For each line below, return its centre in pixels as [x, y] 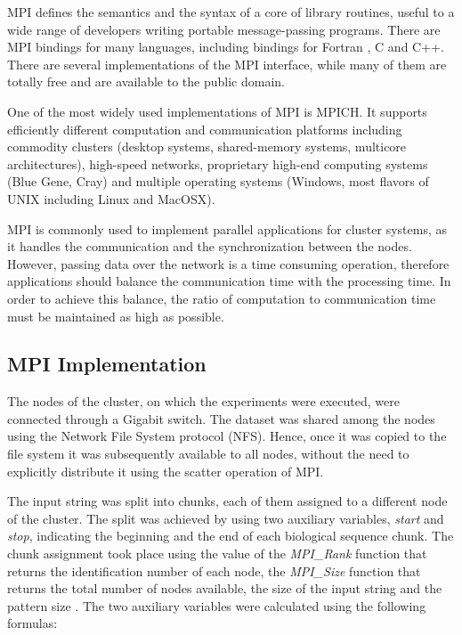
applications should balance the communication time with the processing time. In [229, 281]
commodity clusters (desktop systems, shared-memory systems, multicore [207, 147]
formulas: [32, 623]
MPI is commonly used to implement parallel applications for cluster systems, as [227, 228]
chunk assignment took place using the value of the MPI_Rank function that [217, 554]
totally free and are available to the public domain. [146, 81]
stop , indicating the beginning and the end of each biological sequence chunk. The [231, 536]
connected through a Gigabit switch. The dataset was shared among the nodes [221, 418]
